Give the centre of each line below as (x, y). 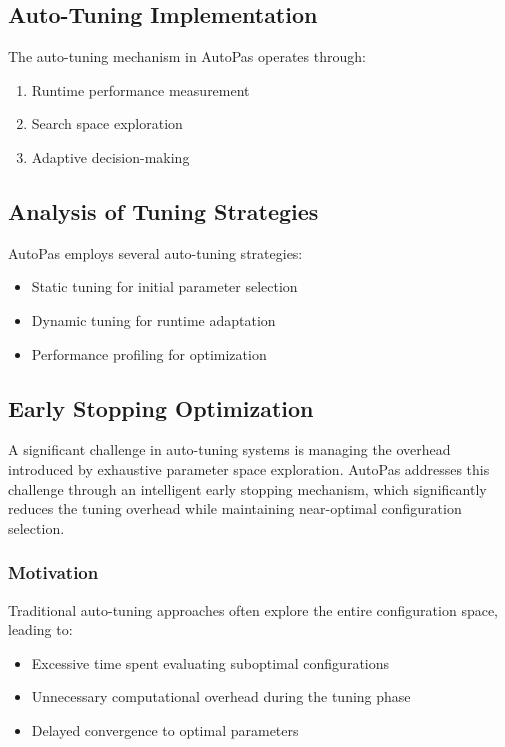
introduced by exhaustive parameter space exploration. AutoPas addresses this (249, 468)
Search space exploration (107, 123)
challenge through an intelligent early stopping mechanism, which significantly (247, 488)
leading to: (40, 629)
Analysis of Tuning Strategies (163, 210)
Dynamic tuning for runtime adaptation (153, 319)
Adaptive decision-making (110, 156)
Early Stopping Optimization (161, 407)
